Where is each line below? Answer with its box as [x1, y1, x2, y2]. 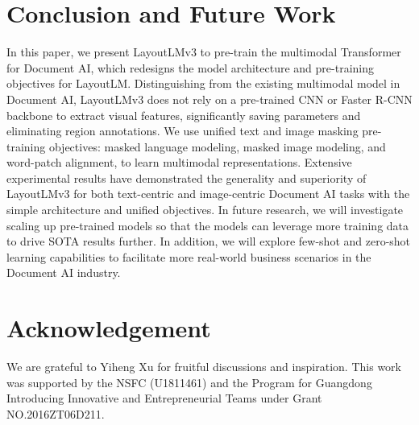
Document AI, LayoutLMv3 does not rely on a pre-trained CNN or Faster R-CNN [6, 90, 413, 107]
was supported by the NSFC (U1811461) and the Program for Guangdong [6, 373, 372, 390]
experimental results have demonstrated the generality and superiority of [6, 169, 367, 186]
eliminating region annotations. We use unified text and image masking [6, 122, 359, 139]
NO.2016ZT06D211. [6, 405, 105, 422]
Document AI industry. [6, 264, 121, 281]
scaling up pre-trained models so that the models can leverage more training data [6, 217, 409, 233]
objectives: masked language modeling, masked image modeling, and [48, 138, 386, 155]
